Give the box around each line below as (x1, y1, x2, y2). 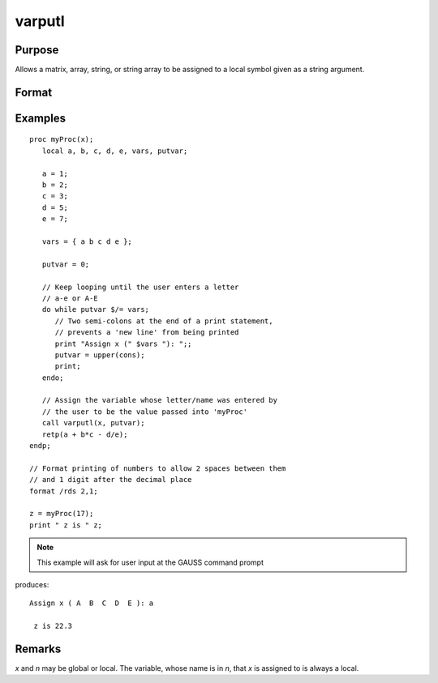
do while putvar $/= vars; (41, 305, 150, 314)
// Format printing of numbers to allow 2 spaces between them (29, 463, 286, 473)
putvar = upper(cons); (54, 350, 145, 360)
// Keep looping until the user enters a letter (41, 282, 239, 292)
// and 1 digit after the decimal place (29, 475, 192, 485)
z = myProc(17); (29, 509, 94, 519)
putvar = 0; (41, 259, 90, 269)
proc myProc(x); (29, 134, 94, 144)
